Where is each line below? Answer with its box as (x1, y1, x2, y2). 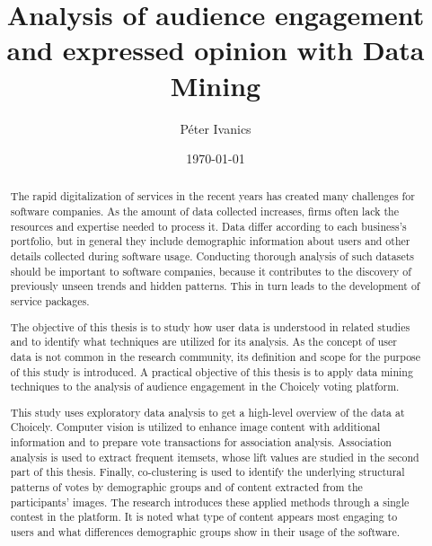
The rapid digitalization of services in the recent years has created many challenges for (10, 189, 415, 204)
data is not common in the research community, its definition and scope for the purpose (10, 348, 421, 364)
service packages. (10, 294, 90, 309)
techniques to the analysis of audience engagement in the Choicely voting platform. (10, 379, 400, 394)
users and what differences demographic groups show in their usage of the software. (10, 524, 401, 540)
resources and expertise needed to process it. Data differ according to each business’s (10, 218, 407, 233)
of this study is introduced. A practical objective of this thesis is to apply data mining (10, 364, 413, 379)
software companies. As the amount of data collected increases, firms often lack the (10, 204, 399, 219)
